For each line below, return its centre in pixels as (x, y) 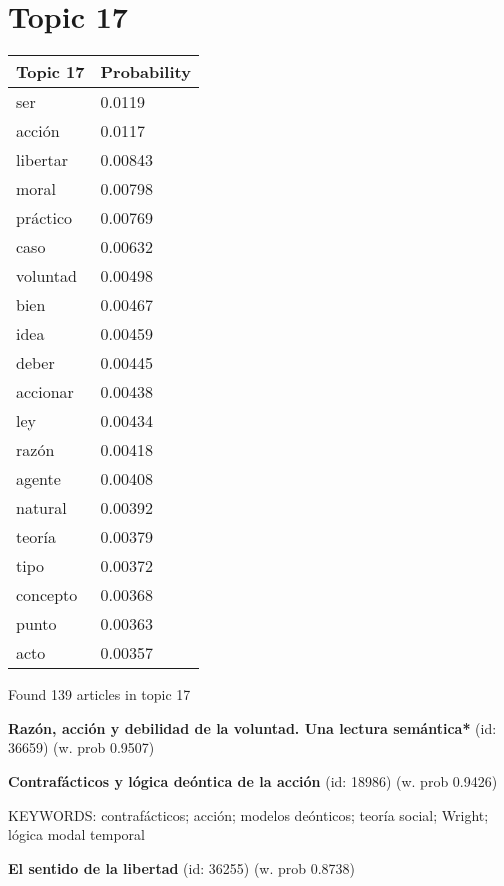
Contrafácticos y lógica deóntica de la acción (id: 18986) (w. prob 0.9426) (253, 780)
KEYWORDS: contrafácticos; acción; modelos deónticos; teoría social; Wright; (248, 814)
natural (41, 508)
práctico (44, 218)
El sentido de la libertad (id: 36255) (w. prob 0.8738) (182, 867)
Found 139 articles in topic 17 (99, 694)
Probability (145, 72)
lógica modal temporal (76, 834)
